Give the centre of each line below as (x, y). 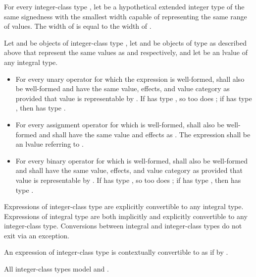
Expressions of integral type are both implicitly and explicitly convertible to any (126, 216)
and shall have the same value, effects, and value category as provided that (129, 170)
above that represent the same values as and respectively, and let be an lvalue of (126, 52)
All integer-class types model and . (56, 269)
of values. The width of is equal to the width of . (78, 26)
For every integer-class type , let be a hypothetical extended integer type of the (124, 6)
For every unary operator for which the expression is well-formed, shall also (130, 79)
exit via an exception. (37, 235)
